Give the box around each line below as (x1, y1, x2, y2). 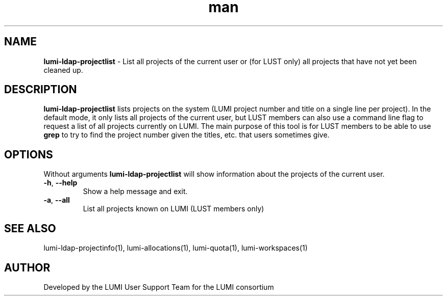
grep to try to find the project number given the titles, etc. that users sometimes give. (43, 130, 330, 140)
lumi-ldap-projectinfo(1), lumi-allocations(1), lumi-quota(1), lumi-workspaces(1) (43, 243, 308, 253)
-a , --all (43, 196, 70, 205)
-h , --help (43, 178, 78, 187)
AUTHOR (4, 261, 51, 274)
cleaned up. (43, 65, 83, 74)
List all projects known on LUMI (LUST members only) (83, 204, 264, 213)
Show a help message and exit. (83, 187, 188, 196)
